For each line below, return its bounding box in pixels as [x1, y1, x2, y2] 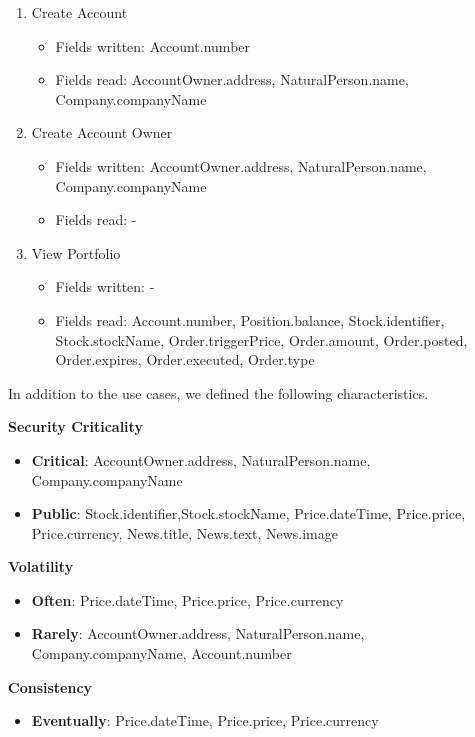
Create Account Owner [31, 122, 173, 143]
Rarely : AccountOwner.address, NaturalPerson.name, [31, 623, 365, 644]
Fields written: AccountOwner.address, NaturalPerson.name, [55, 155, 427, 176]
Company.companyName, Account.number [31, 643, 292, 664]
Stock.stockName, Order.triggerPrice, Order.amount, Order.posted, [55, 329, 468, 350]
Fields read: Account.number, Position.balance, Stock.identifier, [55, 309, 445, 330]
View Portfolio [31, 242, 121, 263]
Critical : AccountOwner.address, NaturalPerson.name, [31, 449, 371, 470]
